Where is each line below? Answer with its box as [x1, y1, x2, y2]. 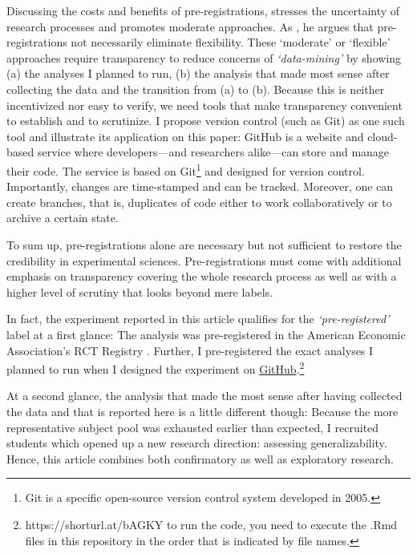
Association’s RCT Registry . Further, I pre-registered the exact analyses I [6, 342, 374, 358]
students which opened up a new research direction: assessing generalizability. [6, 435, 387, 451]
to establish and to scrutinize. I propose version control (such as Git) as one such [6, 112, 405, 129]
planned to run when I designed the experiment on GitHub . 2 [6, 358, 305, 377]
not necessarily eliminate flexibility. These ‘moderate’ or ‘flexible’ [71, 34, 391, 51]
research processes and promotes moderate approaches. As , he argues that [6, 18, 374, 34]
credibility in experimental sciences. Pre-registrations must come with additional [6, 252, 402, 269]
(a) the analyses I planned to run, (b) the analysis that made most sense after [6, 65, 390, 82]
